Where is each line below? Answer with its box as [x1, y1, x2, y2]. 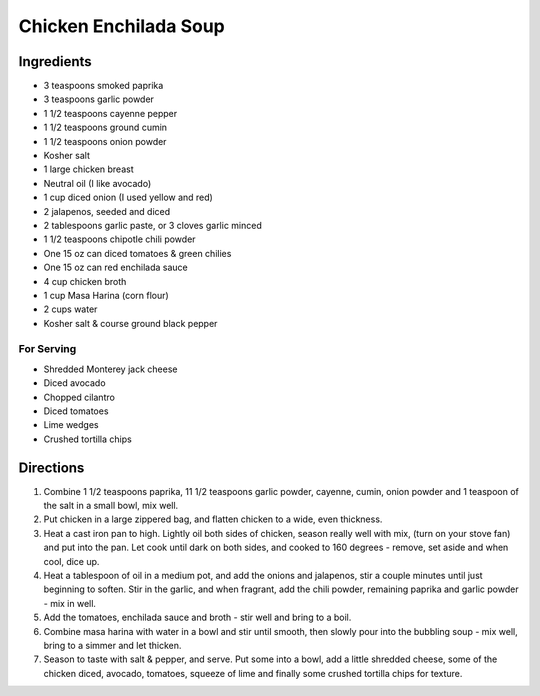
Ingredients [18, 53, 92, 70]
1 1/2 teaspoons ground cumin [43, 121, 168, 134]
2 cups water [43, 303, 98, 315]
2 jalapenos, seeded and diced [43, 205, 171, 217]
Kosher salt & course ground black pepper [43, 317, 218, 329]
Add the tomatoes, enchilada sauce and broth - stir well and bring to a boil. [43, 611, 352, 624]
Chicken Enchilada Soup [18, 15, 225, 37]
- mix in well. [43, 597, 97, 609]
